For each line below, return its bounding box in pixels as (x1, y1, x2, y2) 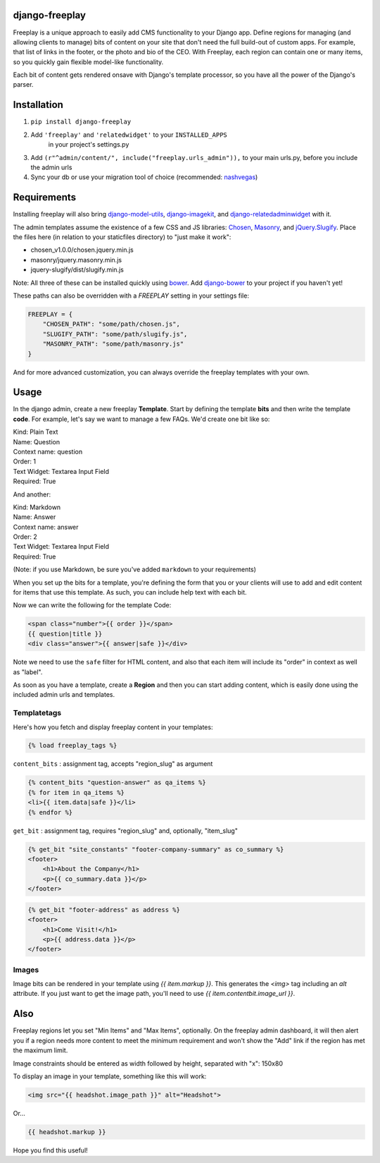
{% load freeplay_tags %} (27, 741, 118, 750)
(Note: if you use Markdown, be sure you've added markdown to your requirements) (13, 565, 257, 574)
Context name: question (13, 447, 83, 456)
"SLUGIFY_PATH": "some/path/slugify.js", (42, 330, 188, 338)
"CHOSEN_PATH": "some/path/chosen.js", (42, 320, 181, 328)
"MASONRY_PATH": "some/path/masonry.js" (42, 340, 184, 348)
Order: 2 (13, 532, 38, 541)
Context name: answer (13, 523, 79, 531)
